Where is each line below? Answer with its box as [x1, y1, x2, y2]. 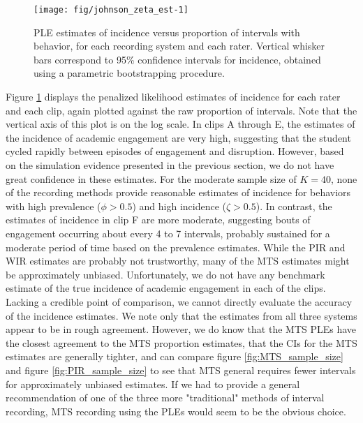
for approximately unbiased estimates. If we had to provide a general [6, 376, 300, 391]
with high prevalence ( [6, 198, 101, 213]
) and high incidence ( [132, 198, 227, 213]
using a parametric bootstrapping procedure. [34, 66, 225, 80]
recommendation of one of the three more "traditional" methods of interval [6, 390, 325, 405]
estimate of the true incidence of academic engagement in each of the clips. [6, 281, 326, 295]
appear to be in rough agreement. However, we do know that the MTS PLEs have [6, 322, 357, 336]
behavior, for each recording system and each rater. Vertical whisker [34, 38, 325, 53]
